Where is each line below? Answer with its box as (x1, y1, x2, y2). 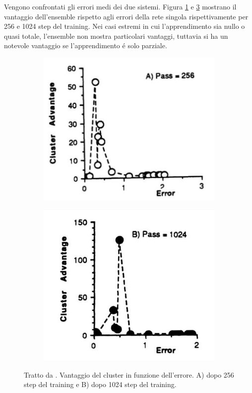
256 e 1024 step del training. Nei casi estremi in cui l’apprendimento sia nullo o (4, 21, 245, 31)
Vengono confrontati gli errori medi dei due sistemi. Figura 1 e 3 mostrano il (4, 1, 237, 11)
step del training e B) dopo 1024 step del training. (24, 379, 177, 390)
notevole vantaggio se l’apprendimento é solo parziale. (4, 40, 167, 51)
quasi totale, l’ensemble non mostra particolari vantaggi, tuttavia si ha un (4, 30, 228, 41)
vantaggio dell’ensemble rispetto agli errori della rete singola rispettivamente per (4, 11, 249, 21)
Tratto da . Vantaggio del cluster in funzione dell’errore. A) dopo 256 (24, 369, 234, 380)
